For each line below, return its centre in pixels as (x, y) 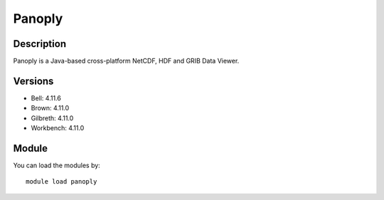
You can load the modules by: (57, 165)
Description (40, 44)
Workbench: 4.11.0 (58, 128)
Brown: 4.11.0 (50, 108)
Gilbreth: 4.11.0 (52, 118)
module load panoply (62, 182)
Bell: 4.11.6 (46, 98)
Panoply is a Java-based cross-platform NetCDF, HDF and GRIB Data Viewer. (126, 61)
